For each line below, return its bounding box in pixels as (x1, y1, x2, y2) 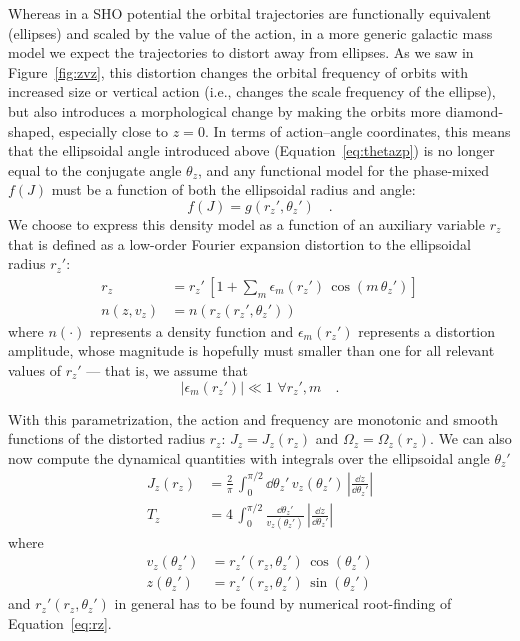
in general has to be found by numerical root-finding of (114, 593, 452, 614)
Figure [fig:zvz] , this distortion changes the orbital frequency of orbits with (8, 61, 469, 82)
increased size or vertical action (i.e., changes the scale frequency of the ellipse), (8, 81, 496, 102)
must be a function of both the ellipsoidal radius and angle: (51, 179, 416, 200)
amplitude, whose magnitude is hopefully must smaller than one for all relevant (8, 340, 495, 361)
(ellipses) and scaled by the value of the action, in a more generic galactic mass (8, 22, 493, 43)
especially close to (59, 120, 169, 141)
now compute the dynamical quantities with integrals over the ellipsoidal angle (8, 447, 490, 468)
